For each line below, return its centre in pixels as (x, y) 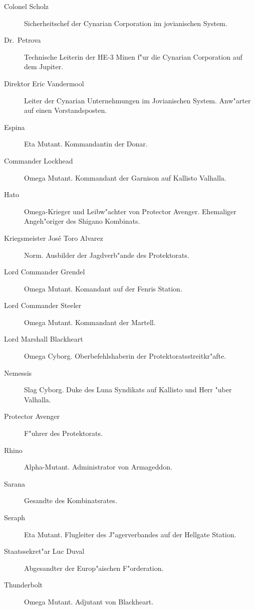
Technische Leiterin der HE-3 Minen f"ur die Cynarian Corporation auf (133, 56)
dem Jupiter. (44, 66)
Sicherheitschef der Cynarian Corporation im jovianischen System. (126, 23)
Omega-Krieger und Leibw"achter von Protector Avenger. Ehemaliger (130, 211)
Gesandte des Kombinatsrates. (71, 500)
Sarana (15, 483)
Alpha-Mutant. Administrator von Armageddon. (98, 467)
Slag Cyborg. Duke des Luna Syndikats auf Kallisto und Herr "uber (128, 390)
